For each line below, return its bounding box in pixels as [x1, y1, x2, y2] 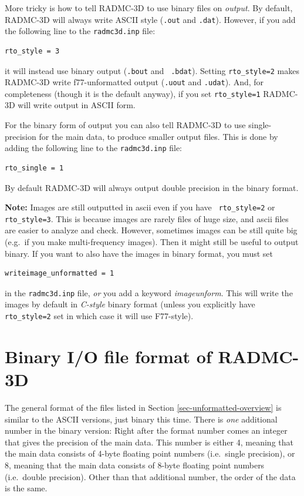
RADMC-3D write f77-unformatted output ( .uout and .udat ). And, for [5, 76, 264, 88]
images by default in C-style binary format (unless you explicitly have [5, 298, 255, 310]
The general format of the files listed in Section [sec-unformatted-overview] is [5, 401, 282, 413]
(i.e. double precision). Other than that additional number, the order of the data [5, 470, 296, 482]
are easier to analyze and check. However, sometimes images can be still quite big [5, 224, 298, 236]
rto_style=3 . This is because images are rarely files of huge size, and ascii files [5, 212, 289, 224]
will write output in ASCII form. [18, 99, 136, 111]
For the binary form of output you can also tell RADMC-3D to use [5, 119, 246, 131]
